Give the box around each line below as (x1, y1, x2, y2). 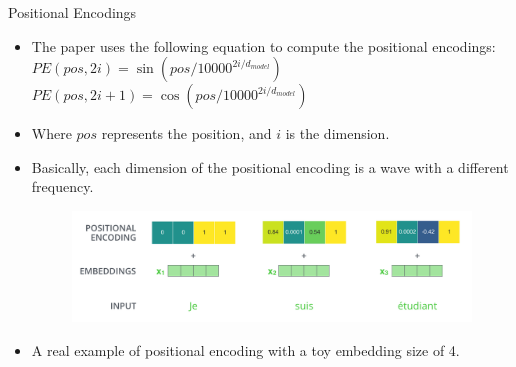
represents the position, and (101, 123, 272, 144)
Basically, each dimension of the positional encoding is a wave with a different (31, 156, 509, 177)
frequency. (31, 176, 94, 197)
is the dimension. (285, 123, 390, 144)
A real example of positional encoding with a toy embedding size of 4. (31, 339, 460, 360)
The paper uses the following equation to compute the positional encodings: (31, 35, 496, 56)
